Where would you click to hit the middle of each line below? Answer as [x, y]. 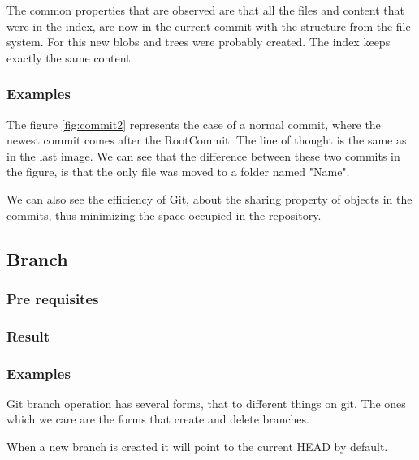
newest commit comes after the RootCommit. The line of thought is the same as [207, 140]
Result [28, 335]
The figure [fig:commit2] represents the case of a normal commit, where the [194, 124]
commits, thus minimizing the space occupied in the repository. [164, 215]
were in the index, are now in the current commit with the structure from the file [209, 26]
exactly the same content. [70, 57]
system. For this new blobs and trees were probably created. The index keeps [199, 42]
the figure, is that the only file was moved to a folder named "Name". [178, 172]
